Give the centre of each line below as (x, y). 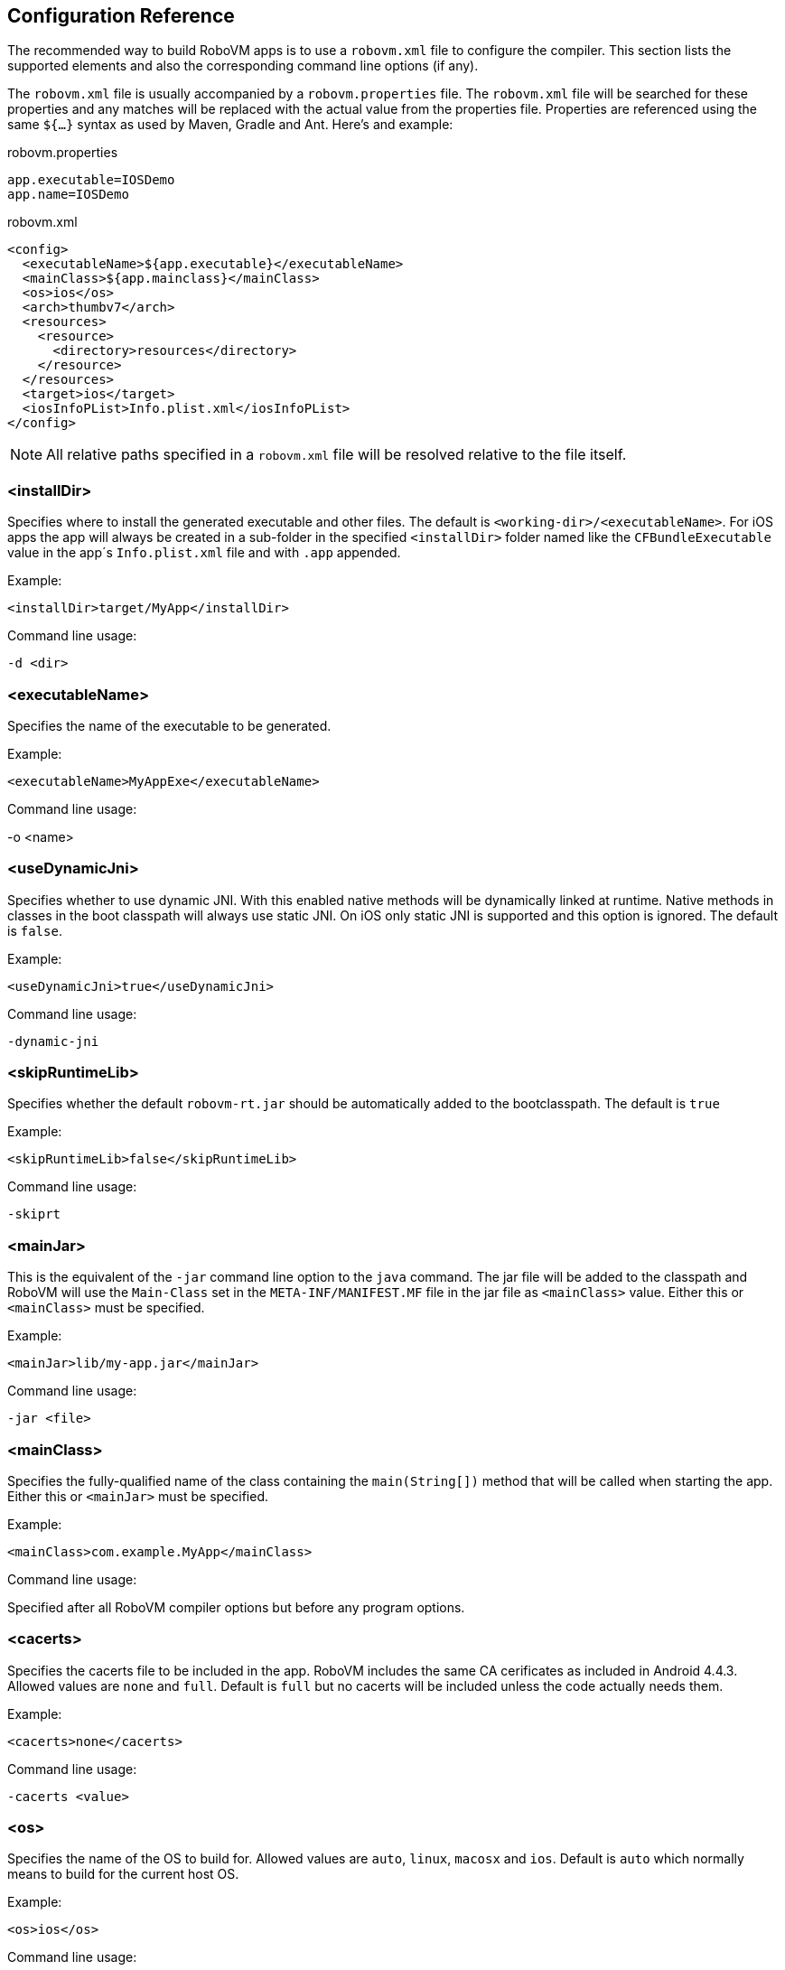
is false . (35, 930)
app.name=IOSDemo (68, 195)
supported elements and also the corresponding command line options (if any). (243, 66)
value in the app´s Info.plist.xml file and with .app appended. (204, 553)
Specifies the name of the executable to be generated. (169, 725)
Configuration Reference (121, 16)
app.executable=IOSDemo (91, 180)
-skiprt (34, 1214)
